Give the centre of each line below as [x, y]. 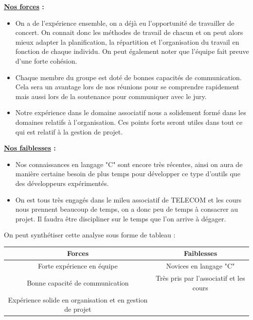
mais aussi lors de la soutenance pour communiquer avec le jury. [111, 96]
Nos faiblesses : [30, 148]
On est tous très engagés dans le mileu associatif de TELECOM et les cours [128, 199]
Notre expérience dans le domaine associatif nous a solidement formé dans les [131, 112]
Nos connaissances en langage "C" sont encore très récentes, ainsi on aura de [129, 164]
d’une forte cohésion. [46, 60]
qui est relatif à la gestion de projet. [69, 131]
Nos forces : [24, 6]
